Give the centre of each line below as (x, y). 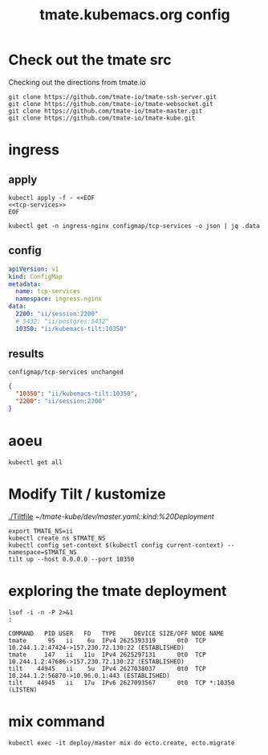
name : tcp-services (48, 292)
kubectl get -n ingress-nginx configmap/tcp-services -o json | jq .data (134, 226)
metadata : (25, 284)
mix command (57, 721)
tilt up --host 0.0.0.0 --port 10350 (71, 559)
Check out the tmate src (90, 60)
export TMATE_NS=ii (41, 531)
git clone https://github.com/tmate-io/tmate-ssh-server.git (113, 97)
